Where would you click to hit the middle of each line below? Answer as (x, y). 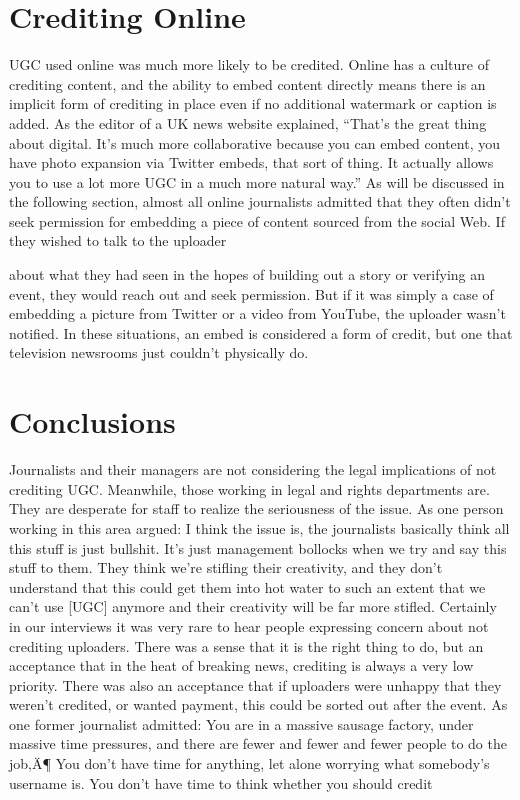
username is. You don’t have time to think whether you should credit (221, 782)
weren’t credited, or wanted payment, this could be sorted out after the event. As (258, 704)
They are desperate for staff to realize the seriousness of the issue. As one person (256, 508)
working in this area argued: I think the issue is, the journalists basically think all (259, 527)
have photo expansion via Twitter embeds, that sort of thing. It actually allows (251, 162)
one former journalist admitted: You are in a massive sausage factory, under (241, 723)
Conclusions (92, 421)
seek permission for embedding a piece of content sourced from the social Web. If (257, 220)
